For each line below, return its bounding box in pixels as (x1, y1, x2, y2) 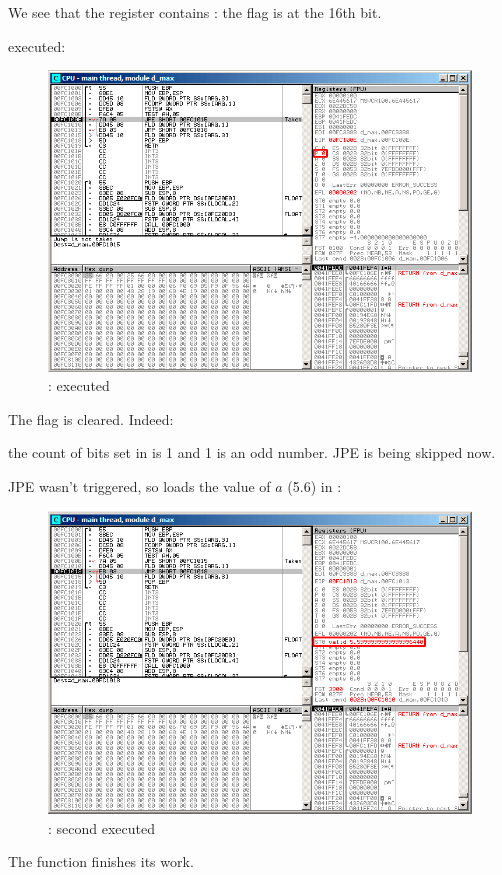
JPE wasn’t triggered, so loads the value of (8, 476, 271, 497)
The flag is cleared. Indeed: (8, 408, 174, 429)
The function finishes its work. (8, 851, 194, 872)
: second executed (48, 817, 156, 838)
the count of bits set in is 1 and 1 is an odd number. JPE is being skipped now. (8, 442, 496, 463)
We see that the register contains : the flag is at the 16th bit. (8, 2, 382, 22)
